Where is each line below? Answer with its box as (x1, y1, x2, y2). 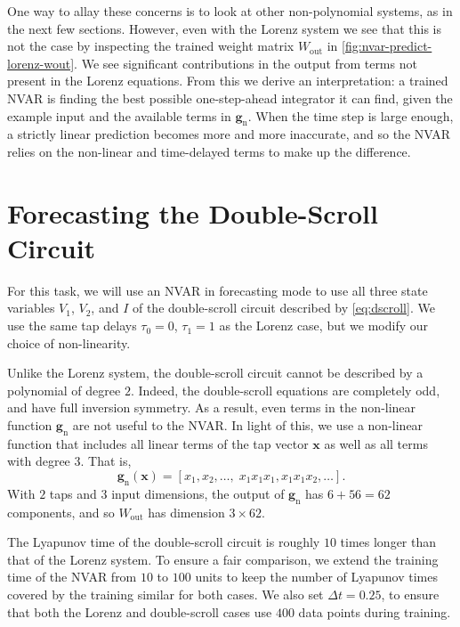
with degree (7, 452, 70, 470)
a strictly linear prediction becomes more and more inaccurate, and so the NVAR (7, 125, 451, 143)
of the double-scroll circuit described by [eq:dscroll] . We (132, 298, 435, 317)
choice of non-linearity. (7, 333, 131, 352)
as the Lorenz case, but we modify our (219, 316, 428, 335)
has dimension (148, 502, 225, 521)
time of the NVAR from (7, 567, 137, 586)
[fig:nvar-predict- (342, 37, 432, 55)
